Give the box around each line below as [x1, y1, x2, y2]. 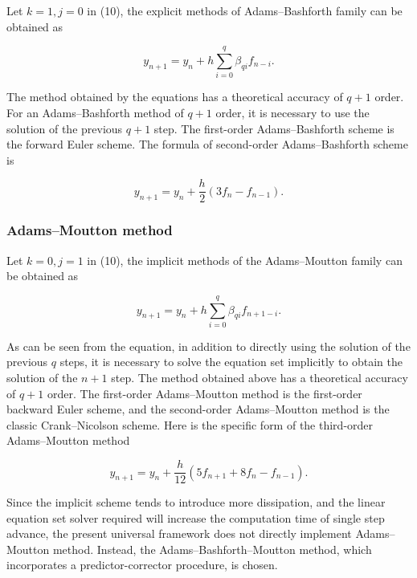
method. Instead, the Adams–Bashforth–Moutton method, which [52, 540, 372, 557]
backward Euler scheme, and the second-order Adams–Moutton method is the [6, 401, 390, 417]
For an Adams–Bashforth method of [6, 104, 184, 120]
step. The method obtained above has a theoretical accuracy [111, 369, 408, 386]
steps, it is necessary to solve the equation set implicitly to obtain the [59, 353, 403, 370]
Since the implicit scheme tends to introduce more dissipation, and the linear [6, 494, 386, 511]
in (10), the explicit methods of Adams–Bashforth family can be [87, 2, 403, 18]
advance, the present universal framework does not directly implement [6, 525, 352, 542]
